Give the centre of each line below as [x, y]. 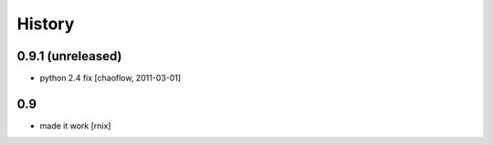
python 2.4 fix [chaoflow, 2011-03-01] [110, 78]
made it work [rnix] [75, 125]
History [46, 24]
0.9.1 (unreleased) [69, 56]
